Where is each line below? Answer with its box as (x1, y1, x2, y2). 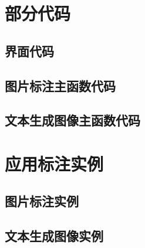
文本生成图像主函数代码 (5, 111, 140, 129)
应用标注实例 (5, 151, 104, 175)
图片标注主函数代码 (5, 76, 116, 94)
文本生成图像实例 (5, 227, 103, 245)
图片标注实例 (5, 192, 79, 210)
